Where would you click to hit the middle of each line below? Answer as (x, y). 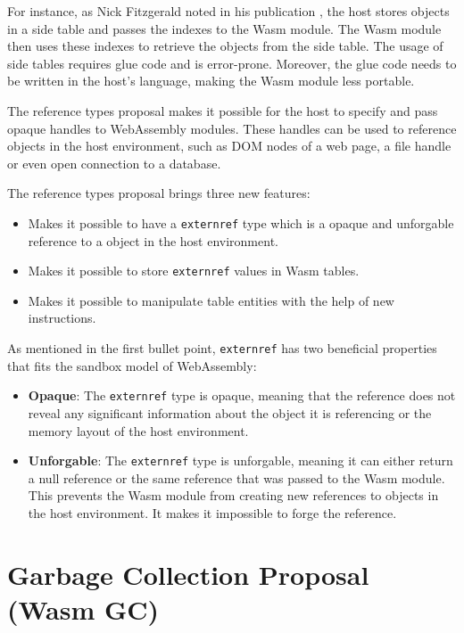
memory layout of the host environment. (138, 430)
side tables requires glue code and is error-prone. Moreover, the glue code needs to (232, 63)
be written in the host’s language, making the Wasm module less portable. (211, 81)
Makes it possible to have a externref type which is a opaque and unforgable (241, 222)
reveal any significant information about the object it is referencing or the (230, 412)
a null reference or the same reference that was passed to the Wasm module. (236, 477)
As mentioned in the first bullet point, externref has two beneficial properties (222, 348)
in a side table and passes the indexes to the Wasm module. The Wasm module (224, 28)
